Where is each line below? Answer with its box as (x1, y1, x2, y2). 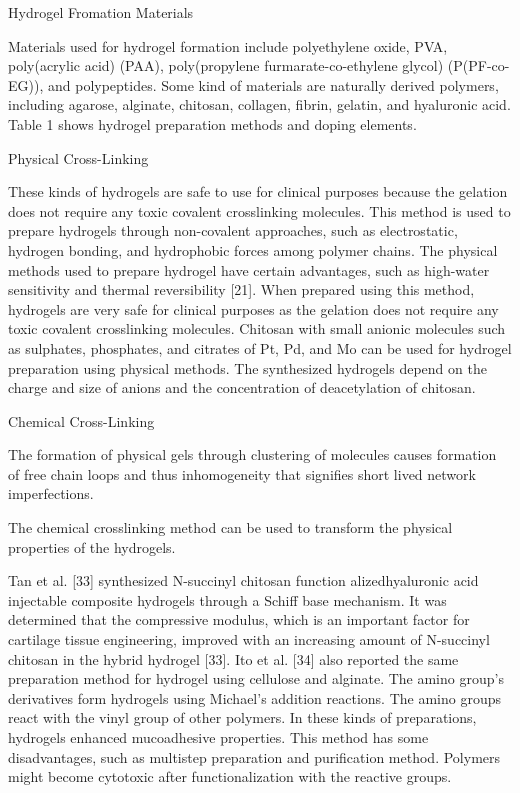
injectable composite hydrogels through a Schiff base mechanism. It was (8, 589, 447, 610)
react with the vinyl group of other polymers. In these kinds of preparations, (8, 707, 477, 728)
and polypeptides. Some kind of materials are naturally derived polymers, (47, 74, 499, 95)
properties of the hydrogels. (8, 536, 176, 557)
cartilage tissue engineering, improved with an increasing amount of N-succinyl (8, 629, 490, 650)
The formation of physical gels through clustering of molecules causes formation (8, 444, 497, 465)
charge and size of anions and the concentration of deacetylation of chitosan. (8, 377, 476, 398)
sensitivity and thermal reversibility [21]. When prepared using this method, (8, 279, 475, 300)
